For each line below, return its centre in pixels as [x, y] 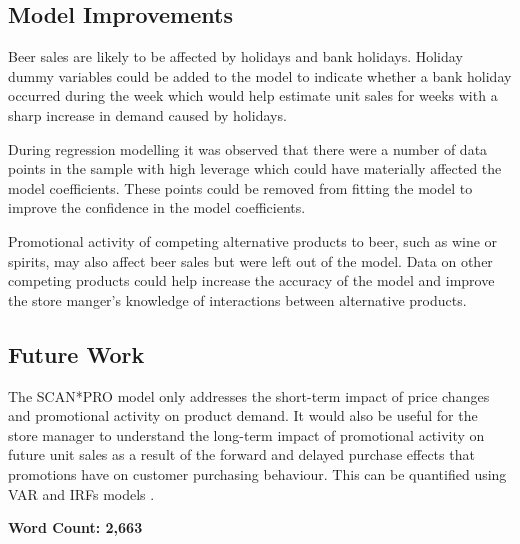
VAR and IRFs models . [81, 493]
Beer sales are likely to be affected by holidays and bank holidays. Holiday [235, 56]
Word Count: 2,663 [75, 527]
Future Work [76, 353]
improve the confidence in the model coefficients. [157, 207]
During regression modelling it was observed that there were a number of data [248, 148]
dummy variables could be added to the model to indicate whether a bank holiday [260, 75]
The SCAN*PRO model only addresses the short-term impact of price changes [249, 395]
